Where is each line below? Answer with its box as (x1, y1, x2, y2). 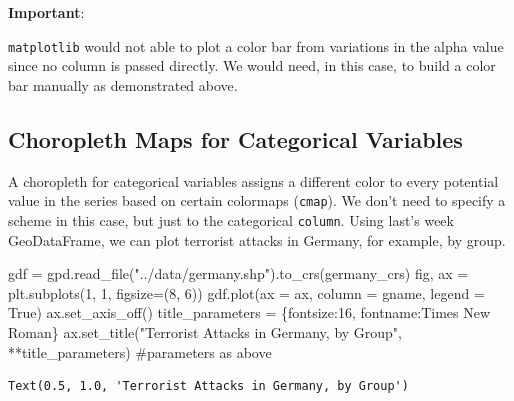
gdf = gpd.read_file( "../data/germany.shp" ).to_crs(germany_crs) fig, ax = (8, 263, 469, 284)
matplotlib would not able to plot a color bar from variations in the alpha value (8, 35, 504, 56)
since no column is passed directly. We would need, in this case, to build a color (8, 55, 496, 76)
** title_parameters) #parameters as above (8, 341, 272, 362)
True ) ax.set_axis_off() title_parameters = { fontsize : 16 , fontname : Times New (8, 302, 491, 323)
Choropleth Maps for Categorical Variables (8, 123, 463, 154)
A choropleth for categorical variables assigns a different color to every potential (8, 170, 499, 191)
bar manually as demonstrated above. (8, 74, 238, 95)
